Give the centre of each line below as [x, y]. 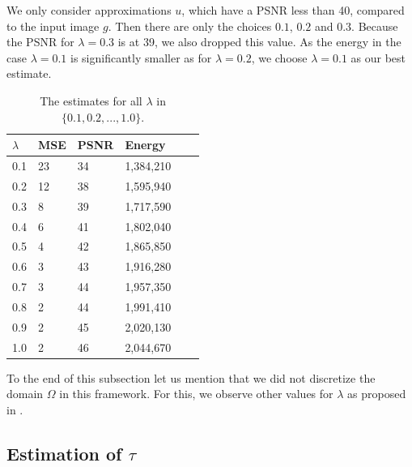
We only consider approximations [89, 10]
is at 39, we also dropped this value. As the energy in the [259, 42]
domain [25, 394]
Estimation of [64, 453]
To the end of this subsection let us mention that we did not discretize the [191, 377]
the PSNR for [40, 42]
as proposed [377, 394]
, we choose [279, 57]
